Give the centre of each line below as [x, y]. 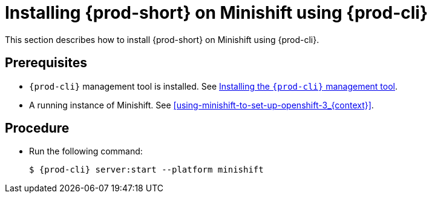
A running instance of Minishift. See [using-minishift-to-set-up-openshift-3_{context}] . [201, 105]
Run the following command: [86, 151]
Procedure [37, 128]
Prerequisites [46, 63]
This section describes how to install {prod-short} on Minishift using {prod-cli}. [162, 39]
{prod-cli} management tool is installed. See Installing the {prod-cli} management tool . [214, 86]
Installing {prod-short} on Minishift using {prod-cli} [217, 13]
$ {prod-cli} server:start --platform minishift [146, 170]
